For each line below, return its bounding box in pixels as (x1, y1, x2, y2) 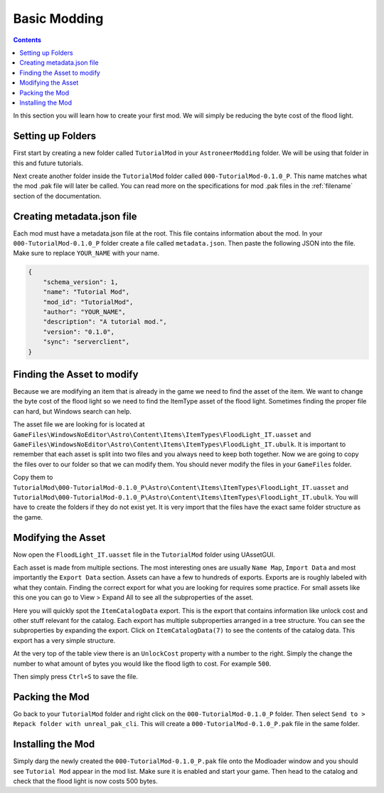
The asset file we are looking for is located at (13, 420, 145, 429)
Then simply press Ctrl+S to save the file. (13, 672, 139, 681)
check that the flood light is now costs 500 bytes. (13, 777, 158, 785)
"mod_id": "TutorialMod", (43, 298, 134, 306)
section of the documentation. (13, 191, 102, 200)
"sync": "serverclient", (43, 338, 130, 346)
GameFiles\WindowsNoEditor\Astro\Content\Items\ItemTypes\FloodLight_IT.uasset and (13, 430, 311, 438)
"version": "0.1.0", (43, 327, 115, 336)
